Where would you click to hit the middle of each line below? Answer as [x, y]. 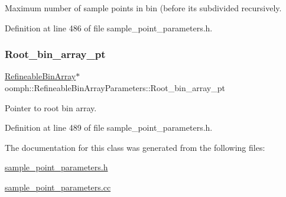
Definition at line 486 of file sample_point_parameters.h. [109, 28]
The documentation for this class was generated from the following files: [135, 147]
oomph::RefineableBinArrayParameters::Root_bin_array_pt [115, 88]
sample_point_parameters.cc [58, 187]
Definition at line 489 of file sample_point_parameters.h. [109, 127]
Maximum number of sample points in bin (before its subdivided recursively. [143, 8]
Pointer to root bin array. [51, 107]
